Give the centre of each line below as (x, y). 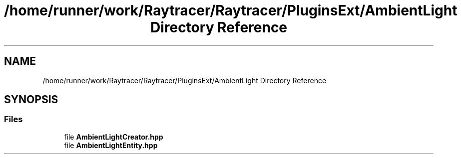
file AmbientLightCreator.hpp (114, 137)
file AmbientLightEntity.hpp (111, 145)
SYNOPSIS (31, 100)
